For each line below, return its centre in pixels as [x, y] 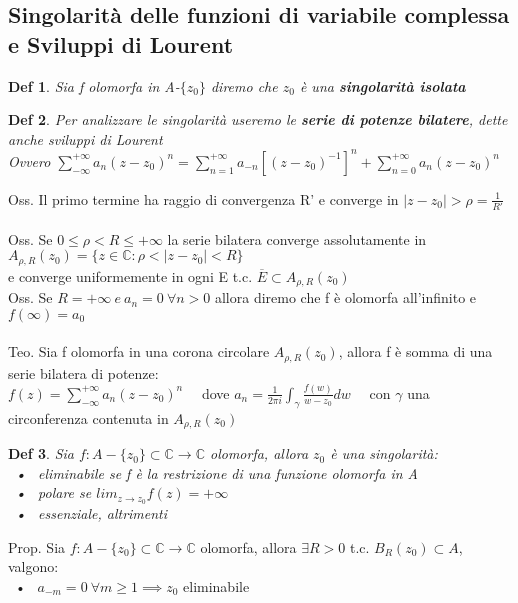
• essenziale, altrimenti [91, 513]
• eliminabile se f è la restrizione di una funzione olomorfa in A [216, 472]
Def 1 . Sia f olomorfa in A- [94, 85]
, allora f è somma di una [415, 351]
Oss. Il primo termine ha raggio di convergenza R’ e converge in [203, 198]
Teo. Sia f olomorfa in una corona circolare [139, 351]
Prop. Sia [37, 546]
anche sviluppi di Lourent [85, 138]
